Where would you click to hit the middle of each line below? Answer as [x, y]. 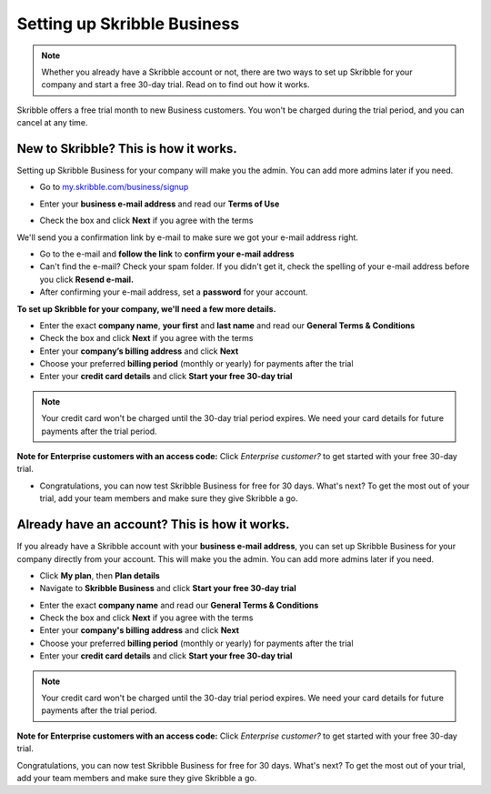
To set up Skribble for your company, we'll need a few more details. [146, 308]
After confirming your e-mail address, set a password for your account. [174, 292]
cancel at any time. [52, 123]
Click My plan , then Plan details [100, 575]
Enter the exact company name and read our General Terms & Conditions [179, 605]
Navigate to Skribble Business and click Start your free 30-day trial [168, 588]
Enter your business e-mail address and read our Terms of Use [160, 204]
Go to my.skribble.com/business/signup [114, 187]
